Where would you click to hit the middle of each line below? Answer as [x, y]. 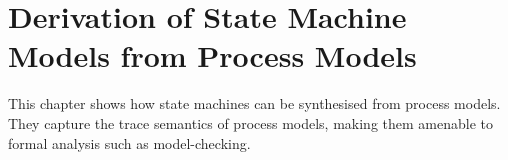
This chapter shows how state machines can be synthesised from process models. [254, 103]
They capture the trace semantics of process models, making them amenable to [250, 122]
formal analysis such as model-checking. [129, 142]
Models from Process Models [212, 55]
